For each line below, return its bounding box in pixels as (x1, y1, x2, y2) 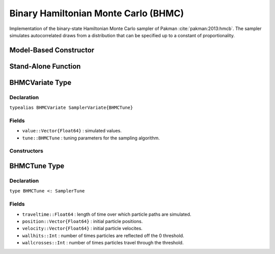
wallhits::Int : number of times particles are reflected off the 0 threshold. (22, 232, 184, 239)
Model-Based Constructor (9, 46, 95, 54)
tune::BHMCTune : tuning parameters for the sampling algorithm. (22, 135, 160, 141)
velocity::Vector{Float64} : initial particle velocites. (22, 225, 143, 232)
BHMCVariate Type (9, 78, 71, 87)
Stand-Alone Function (9, 62, 81, 71)
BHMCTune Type (9, 162, 65, 171)
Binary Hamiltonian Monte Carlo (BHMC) (9, 8, 184, 19)
